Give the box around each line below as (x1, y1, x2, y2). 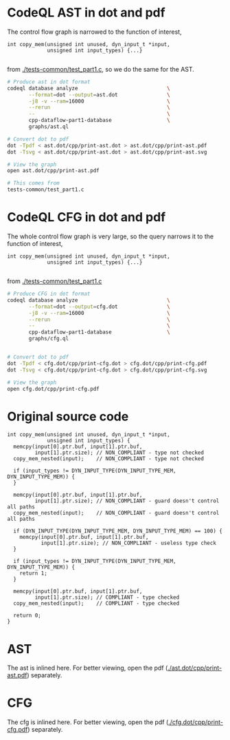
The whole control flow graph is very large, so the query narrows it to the (7, 232, 214, 240)
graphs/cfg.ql (28, 336, 69, 342)
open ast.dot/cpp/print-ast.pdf (7, 167, 100, 174)
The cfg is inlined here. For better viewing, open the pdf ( (7, 718, 169, 726)
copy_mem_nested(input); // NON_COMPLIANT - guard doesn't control (13, 510, 220, 517)
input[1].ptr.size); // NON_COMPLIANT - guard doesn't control (34, 497, 220, 504)
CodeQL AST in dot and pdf (7, 5, 166, 21)
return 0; (13, 612, 41, 619)
